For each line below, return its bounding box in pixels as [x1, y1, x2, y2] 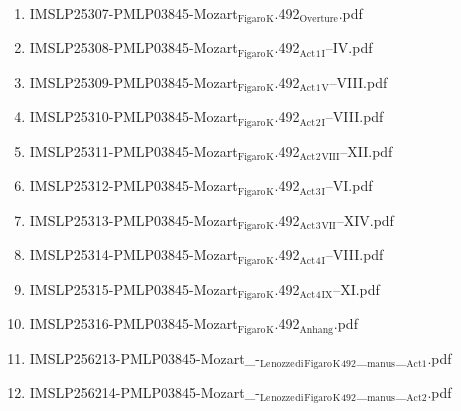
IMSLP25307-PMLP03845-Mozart [29, 3, 238, 23]
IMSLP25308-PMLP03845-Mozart [29, 37, 238, 58]
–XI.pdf [333, 278, 380, 299]
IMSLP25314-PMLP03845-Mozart [29, 244, 238, 265]
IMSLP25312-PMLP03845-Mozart [29, 175, 238, 196]
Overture [299, 14, 338, 25]
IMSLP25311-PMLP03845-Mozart [29, 140, 238, 161]
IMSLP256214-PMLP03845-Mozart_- [29, 381, 260, 402]
